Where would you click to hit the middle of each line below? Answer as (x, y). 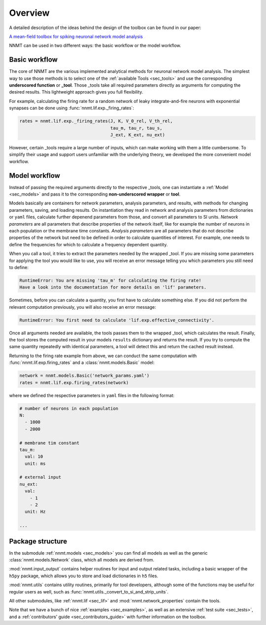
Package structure (38, 541)
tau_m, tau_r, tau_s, (136, 128)
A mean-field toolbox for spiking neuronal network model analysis (76, 36)
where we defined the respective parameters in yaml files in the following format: (92, 395)
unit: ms (35, 463)
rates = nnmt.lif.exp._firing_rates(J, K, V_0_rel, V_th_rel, (96, 121)
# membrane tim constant (50, 443)
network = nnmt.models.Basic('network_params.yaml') (84, 376)
